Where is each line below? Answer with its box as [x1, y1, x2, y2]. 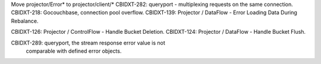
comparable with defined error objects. [26, 47, 122, 55]
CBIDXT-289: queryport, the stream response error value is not [11, 39, 166, 46]
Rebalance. [11, 17, 39, 24]
